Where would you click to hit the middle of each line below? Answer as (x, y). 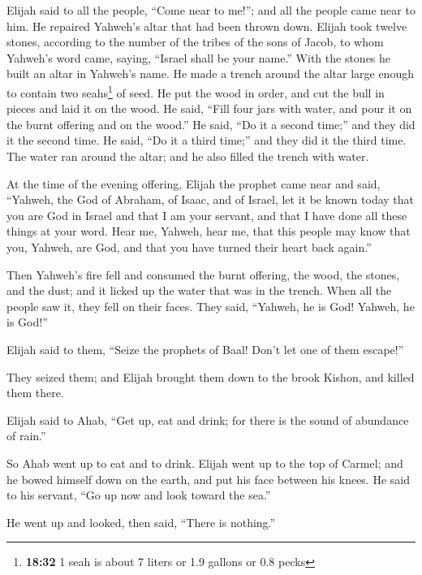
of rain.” (26, 436)
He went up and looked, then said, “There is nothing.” (141, 522)
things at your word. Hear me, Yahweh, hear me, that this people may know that (209, 231)
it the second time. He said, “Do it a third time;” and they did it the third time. (207, 140)
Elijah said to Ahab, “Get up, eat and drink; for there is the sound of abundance (208, 419)
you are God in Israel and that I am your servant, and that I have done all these (207, 215)
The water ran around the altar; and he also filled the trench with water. (188, 156)
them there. (35, 393)
